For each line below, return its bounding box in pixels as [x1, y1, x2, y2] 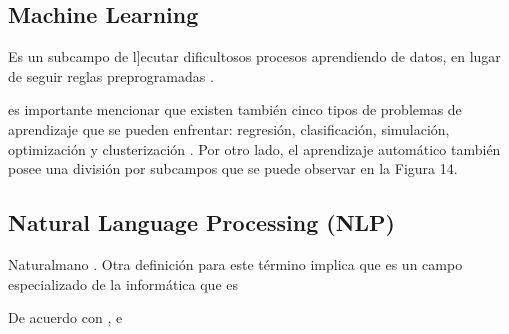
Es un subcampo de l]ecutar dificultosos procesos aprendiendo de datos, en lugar [8, 46, 501, 67]
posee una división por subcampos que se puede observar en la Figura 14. [8, 158, 458, 179]
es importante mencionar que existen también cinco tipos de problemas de [8, 99, 462, 120]
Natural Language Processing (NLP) [8, 207, 396, 238]
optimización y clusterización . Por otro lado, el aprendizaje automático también [8, 138, 501, 159]
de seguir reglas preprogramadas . [8, 65, 214, 86]
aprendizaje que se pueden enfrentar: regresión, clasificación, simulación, [8, 118, 450, 139]
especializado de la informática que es [8, 273, 239, 294]
